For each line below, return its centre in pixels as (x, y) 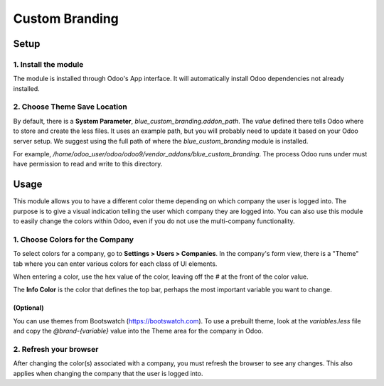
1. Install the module (48, 64)
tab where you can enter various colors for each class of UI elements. (115, 264)
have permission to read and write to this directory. (88, 164)
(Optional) (28, 308)
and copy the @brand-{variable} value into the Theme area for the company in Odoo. (138, 331)
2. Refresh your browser (56, 349)
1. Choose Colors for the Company (74, 240)
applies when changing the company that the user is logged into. (108, 373)
